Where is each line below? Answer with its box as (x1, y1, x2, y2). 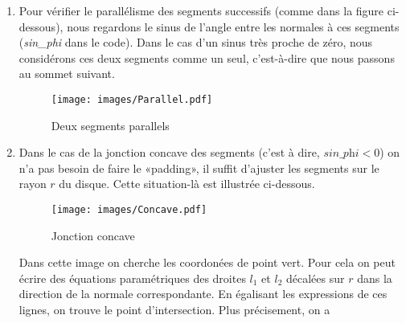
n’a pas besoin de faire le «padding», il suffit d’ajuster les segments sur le (18, 159, 379, 176)
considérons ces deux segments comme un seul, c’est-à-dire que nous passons (18, 49, 395, 66)
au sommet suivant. (18, 65, 115, 82)
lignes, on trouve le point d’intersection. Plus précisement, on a (18, 301, 330, 318)
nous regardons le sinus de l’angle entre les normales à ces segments (67, 18, 400, 35)
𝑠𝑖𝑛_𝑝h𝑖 (323, 148, 359, 160)
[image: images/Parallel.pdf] (51, 93, 213, 105)
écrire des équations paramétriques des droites (18, 269, 246, 286)
